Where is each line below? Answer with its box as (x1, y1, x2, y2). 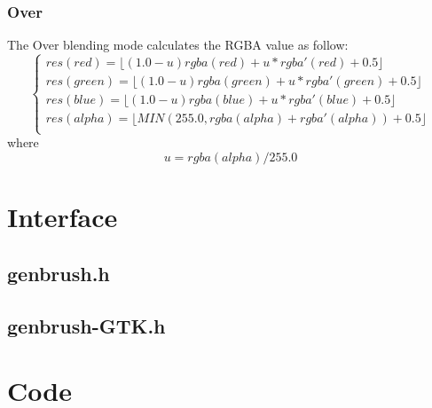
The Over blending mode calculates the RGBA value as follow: (7, 35, 349, 54)
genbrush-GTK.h (7, 311, 166, 339)
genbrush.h (7, 259, 110, 286)
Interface (7, 199, 118, 235)
